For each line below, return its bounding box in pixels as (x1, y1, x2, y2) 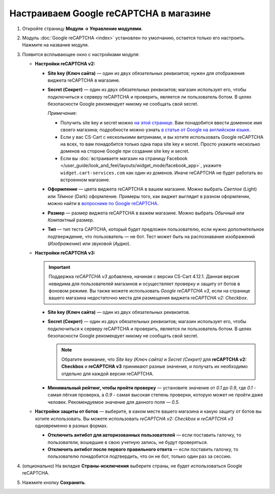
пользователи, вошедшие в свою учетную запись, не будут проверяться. (47, 439, 208, 445)
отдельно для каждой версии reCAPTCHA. (61, 370, 154, 377)
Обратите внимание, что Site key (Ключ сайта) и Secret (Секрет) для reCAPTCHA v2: (61, 356, 247, 362)
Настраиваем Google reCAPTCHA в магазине (9, 8, 211, 19)
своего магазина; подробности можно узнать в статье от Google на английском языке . (60, 127, 251, 133)
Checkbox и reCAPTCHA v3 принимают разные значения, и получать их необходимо (61, 363, 248, 369)
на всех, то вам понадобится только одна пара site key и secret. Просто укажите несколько (60, 141, 261, 147)
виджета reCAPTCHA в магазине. (47, 77, 120, 83)
